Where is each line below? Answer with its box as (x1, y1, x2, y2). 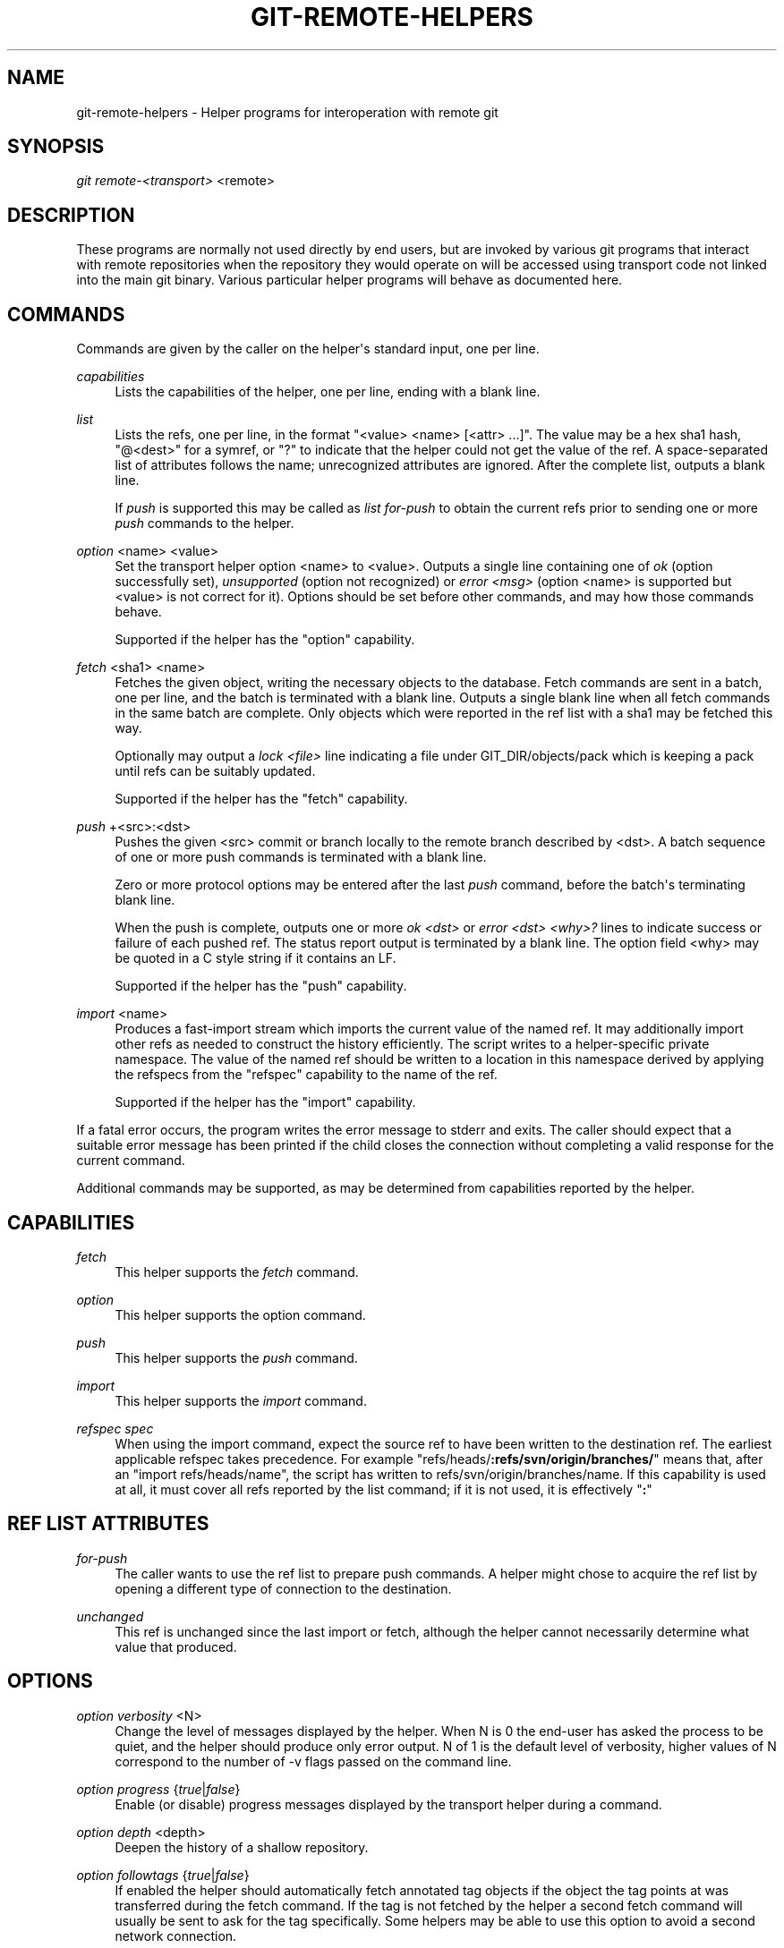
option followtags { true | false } (76, 1867, 250, 1883)
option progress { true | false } (76, 1781, 241, 1797)
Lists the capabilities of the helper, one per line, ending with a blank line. (115, 384, 541, 400)
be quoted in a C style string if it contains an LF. (115, 950, 396, 966)
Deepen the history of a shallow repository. (115, 1839, 369, 1855)
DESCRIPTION (7, 203, 135, 226)
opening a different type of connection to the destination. (115, 1580, 452, 1596)
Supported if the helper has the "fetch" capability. (115, 791, 408, 807)
